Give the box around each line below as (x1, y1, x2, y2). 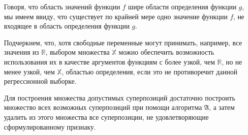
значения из (4, 47, 39, 57)
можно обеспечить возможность (119, 47, 214, 57)
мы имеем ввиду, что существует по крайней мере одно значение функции (4, 11, 228, 21)
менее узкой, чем (4, 66, 55, 76)
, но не (221, 56, 242, 67)
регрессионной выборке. (4, 76, 77, 86)
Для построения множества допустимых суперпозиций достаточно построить (4, 92, 235, 102)
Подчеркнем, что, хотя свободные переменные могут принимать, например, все (4, 37, 242, 47)
